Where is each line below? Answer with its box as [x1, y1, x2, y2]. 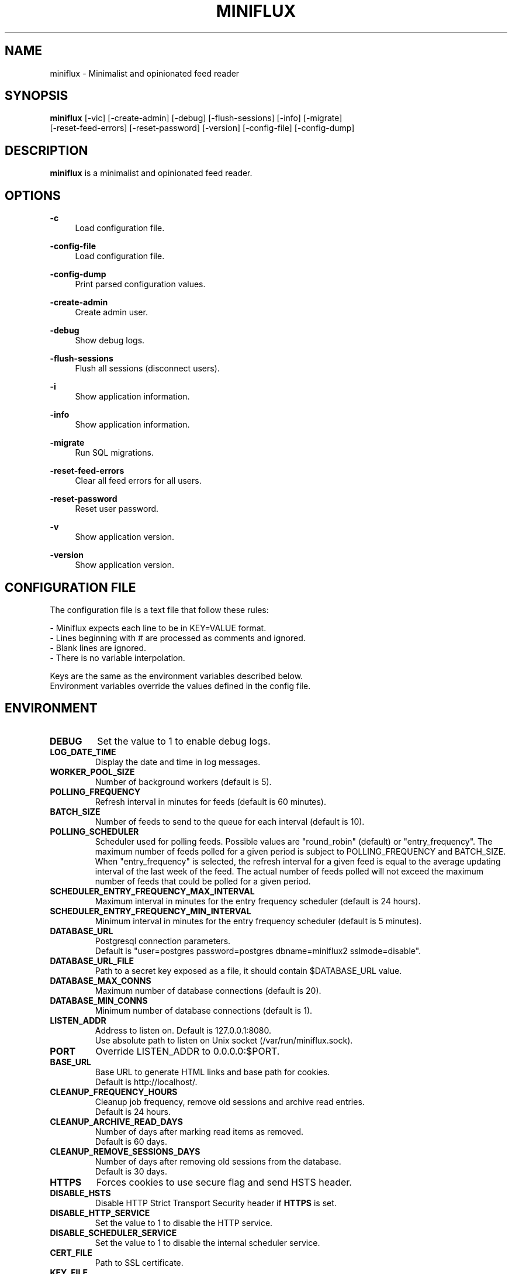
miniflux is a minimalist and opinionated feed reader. [50, 168, 252, 178]
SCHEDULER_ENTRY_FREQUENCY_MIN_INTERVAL [50, 905, 251, 916]
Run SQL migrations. [75, 447, 154, 458]
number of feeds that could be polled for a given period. [95, 876, 311, 886]
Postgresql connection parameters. [95, 935, 231, 946]
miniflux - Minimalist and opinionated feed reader [50, 68, 240, 78]
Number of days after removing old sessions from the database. [95, 1156, 341, 1166]
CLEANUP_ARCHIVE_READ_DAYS [50, 1116, 183, 1127]
